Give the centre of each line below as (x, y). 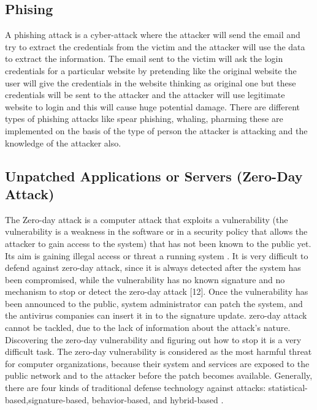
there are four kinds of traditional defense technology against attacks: (136, 388)
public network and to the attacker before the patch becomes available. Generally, (159, 375)
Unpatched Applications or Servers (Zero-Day (154, 176)
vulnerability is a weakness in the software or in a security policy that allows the (156, 231)
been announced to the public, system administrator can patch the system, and (154, 303)
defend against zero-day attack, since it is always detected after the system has (153, 268)
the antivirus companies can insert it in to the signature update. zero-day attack (156, 315)
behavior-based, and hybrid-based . (158, 399)
